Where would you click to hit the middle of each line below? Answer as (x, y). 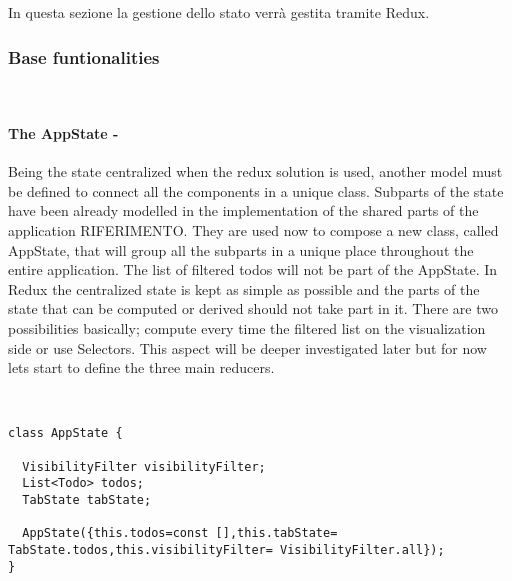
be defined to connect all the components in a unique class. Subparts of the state (256, 190)
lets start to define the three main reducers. (141, 367)
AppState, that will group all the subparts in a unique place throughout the (241, 249)
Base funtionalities (84, 56)
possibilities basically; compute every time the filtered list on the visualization (247, 327)
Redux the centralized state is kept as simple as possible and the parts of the (244, 288)
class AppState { (65, 433)
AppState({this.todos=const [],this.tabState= (180, 533)
